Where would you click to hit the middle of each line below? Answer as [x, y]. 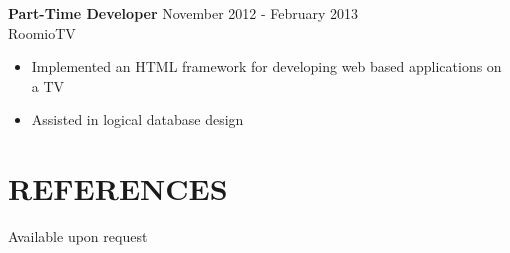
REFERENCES [118, 188]
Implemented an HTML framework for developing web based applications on [266, 66]
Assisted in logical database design [137, 119]
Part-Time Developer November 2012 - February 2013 [183, 13]
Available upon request [78, 236]
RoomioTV [42, 32]
